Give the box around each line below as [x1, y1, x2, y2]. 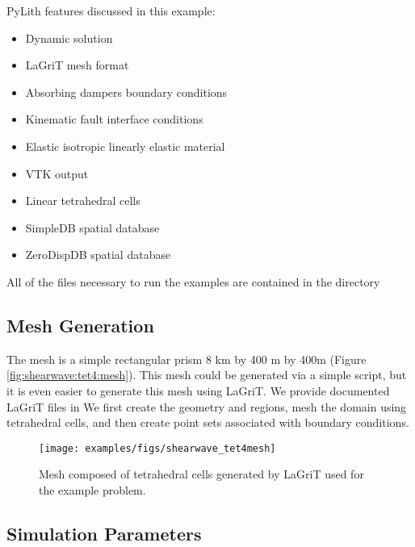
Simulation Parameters [6, 520, 202, 545]
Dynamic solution [25, 29, 113, 46]
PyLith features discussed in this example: [6, 2, 216, 19]
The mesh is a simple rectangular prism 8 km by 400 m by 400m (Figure [6, 350, 367, 367]
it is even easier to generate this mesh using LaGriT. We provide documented [6, 382, 390, 399]
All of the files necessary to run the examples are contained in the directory [6, 273, 380, 290]
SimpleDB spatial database [25, 219, 160, 236]
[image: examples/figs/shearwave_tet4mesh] [39, 442, 276, 454]
